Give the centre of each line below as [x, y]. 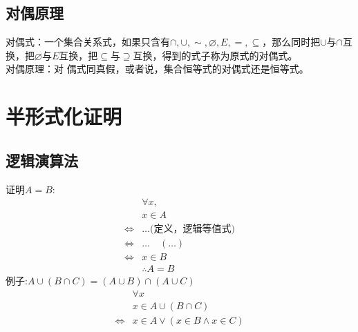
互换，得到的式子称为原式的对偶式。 [215, 55]
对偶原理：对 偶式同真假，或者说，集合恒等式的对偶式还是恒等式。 [157, 69]
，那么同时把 [291, 42]
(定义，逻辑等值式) [192, 230]
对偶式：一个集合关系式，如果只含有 [88, 42]
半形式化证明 [64, 116]
